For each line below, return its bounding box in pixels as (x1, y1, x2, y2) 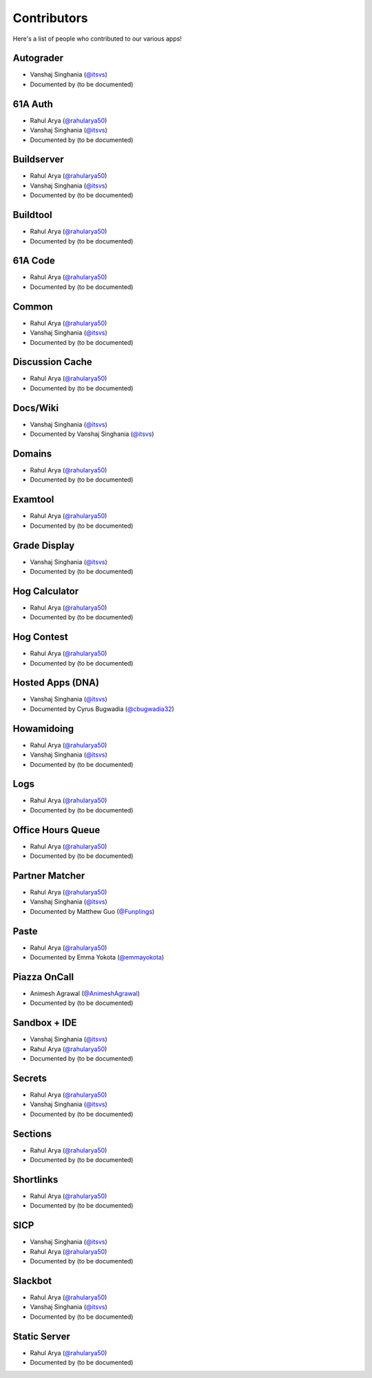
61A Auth (12, 98, 53, 110)
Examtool (12, 494, 54, 506)
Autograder (12, 52, 64, 64)
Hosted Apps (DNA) (12, 677, 100, 689)
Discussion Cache (12, 356, 92, 368)
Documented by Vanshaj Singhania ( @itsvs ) (30, 430, 154, 438)
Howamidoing (12, 723, 74, 735)
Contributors (12, 10, 89, 26)
